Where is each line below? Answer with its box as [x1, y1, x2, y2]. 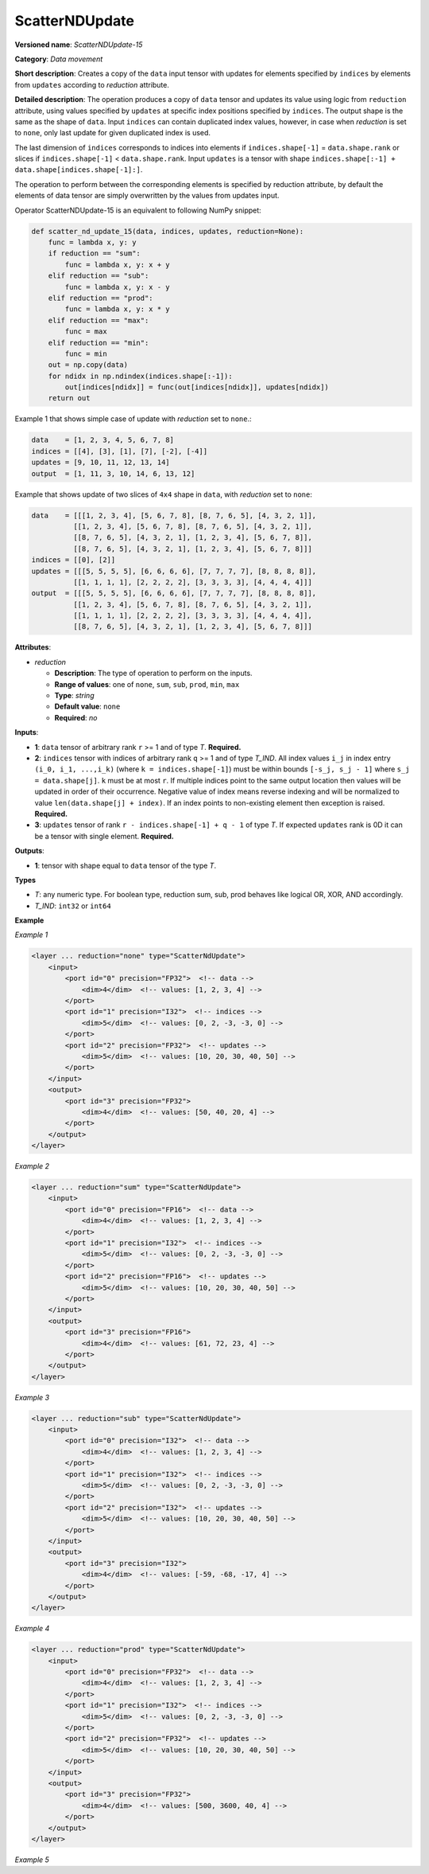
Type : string [54, 691, 95, 701]
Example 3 [14, 1392, 50, 1402]
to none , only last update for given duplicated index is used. [14, 128, 211, 138]
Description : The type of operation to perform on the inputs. [54, 669, 253, 678]
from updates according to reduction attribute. [14, 80, 170, 89]
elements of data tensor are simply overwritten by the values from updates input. [14, 191, 280, 201]
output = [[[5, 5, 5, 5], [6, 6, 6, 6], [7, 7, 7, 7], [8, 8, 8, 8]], [31, 589, 317, 598]
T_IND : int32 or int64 [34, 900, 111, 911]
